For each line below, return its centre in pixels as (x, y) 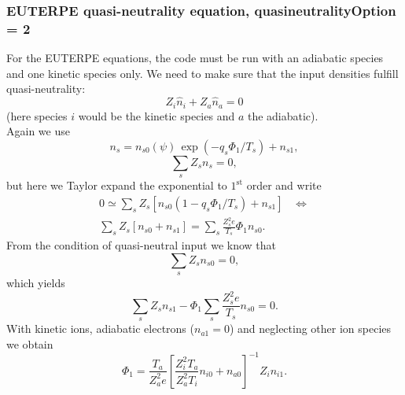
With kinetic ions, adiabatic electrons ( (100, 329)
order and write (284, 185)
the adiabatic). (283, 115)
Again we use (38, 131)
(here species (37, 115)
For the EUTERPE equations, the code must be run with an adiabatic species (195, 58)
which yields (36, 283)
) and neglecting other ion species (310, 329)
